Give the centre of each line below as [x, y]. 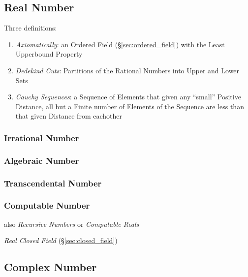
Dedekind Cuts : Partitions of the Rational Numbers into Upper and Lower [127, 70]
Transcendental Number [53, 183]
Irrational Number [42, 138]
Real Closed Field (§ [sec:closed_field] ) [61, 240]
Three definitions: [31, 28]
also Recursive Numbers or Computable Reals [72, 224]
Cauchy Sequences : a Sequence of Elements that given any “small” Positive [128, 97]
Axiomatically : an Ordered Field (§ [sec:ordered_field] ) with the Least [120, 44]
